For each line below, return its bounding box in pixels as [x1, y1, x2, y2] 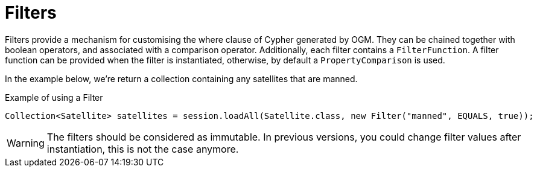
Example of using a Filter [5, 92, 103, 103]
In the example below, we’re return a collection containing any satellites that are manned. [5, 73, 358, 84]
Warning [7, 136, 45, 149]
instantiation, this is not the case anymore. [46, 142, 239, 155]
